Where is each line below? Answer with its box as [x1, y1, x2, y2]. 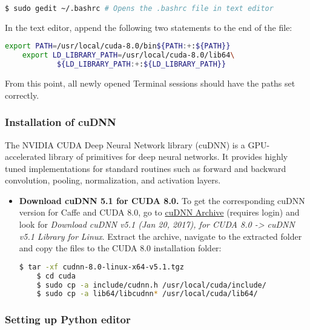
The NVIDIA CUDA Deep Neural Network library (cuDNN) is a [5, 138, 245, 151]
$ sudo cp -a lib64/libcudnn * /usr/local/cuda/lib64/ [36, 289, 258, 299]
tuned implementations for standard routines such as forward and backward [5, 162, 286, 174]
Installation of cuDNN [5, 114, 116, 130]
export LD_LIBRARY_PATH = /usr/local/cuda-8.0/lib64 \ [22, 51, 235, 60]
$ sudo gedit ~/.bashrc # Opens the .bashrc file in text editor [5, 4, 274, 13]
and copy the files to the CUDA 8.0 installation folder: [19, 242, 222, 254]
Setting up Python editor [5, 312, 131, 327]
